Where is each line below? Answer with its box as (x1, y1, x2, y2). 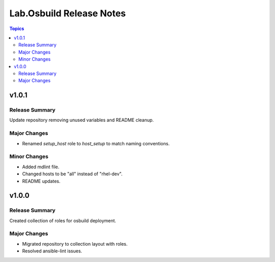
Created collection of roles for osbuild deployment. (9, 217, 117, 224)
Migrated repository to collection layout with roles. (22, 241, 128, 247)
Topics (9, 25, 24, 32)
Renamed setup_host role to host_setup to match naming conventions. (22, 140, 170, 146)
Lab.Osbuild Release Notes (9, 8, 126, 19)
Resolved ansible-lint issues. (22, 248, 82, 254)
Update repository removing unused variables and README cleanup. (9, 117, 154, 123)
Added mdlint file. (22, 164, 60, 170)
